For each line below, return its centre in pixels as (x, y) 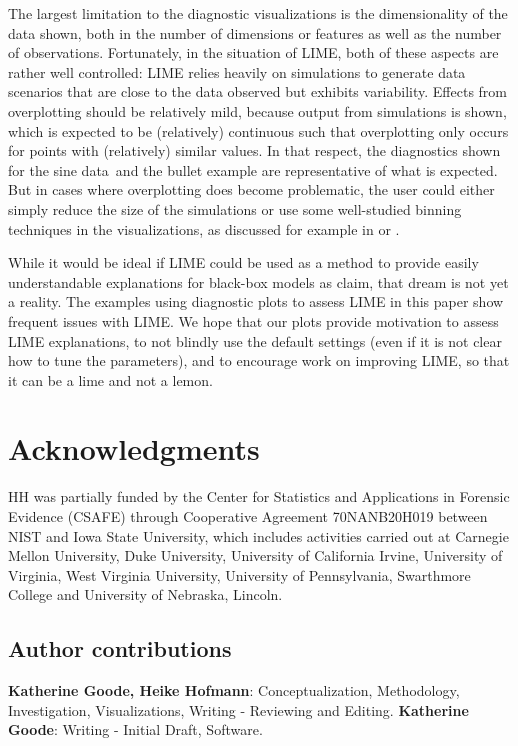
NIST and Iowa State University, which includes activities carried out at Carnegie (258, 535)
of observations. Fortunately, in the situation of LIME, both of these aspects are (253, 52)
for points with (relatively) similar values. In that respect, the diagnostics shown (254, 150)
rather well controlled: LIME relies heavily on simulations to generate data (237, 71)
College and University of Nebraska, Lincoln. (145, 594)
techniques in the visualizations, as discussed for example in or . (204, 228)
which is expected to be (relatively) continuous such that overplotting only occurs (258, 130)
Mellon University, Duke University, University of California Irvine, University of (255, 555)
